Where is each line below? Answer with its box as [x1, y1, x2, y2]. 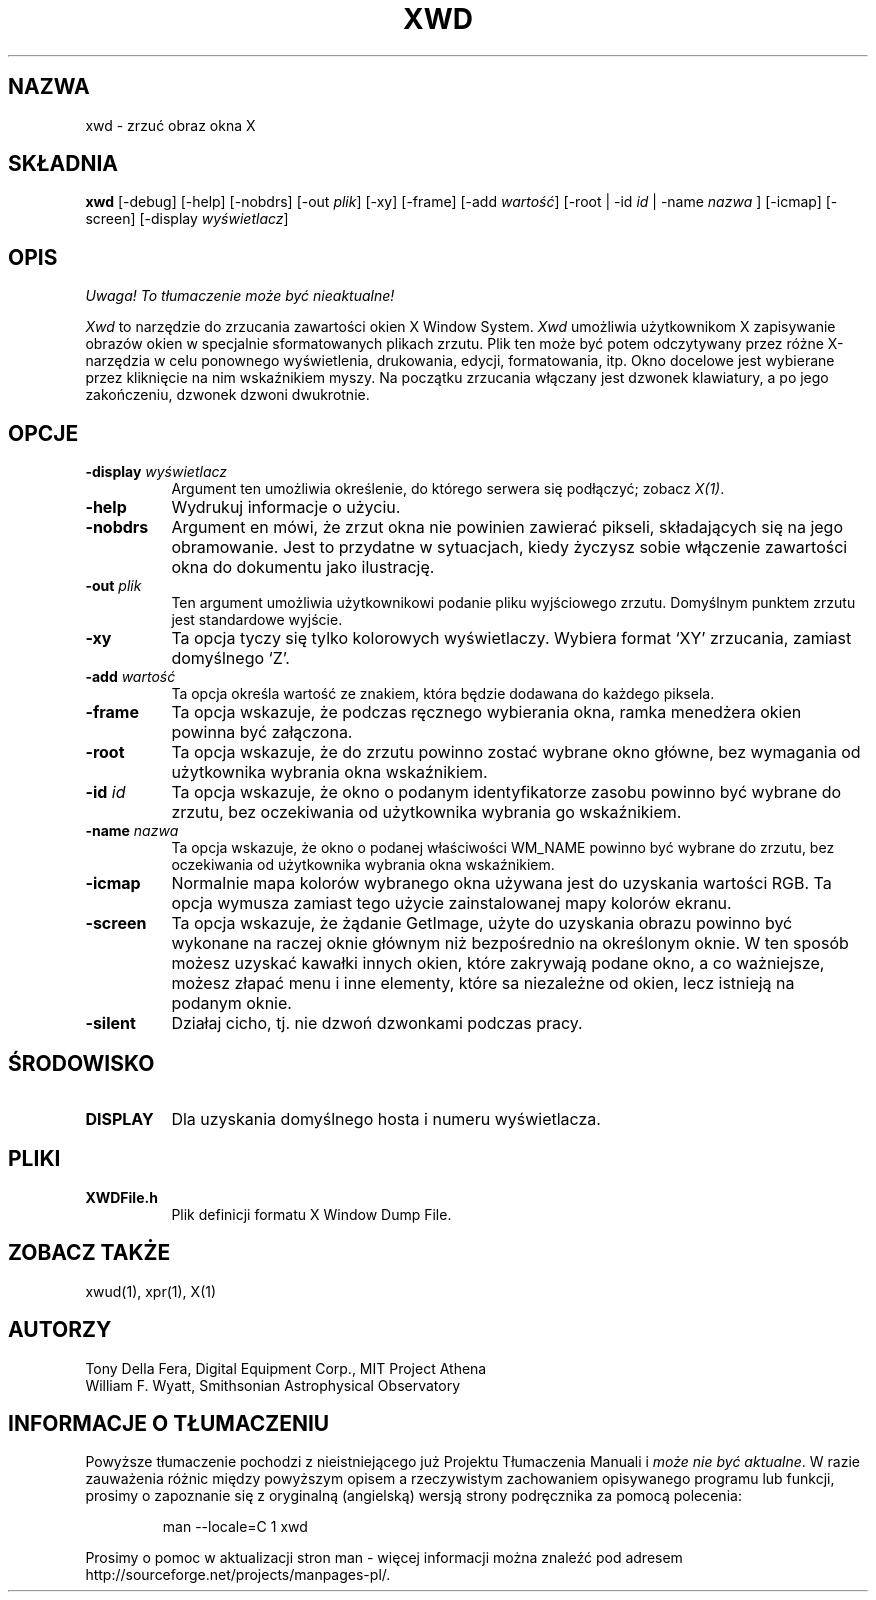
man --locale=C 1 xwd [162, 1518, 308, 1536]
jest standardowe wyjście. [171, 611, 343, 629]
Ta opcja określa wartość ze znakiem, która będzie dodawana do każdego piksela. [171, 685, 715, 703]
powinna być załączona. [171, 722, 353, 743]
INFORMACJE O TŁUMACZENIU [8, 1410, 330, 1436]
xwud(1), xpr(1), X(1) [85, 1282, 217, 1300]
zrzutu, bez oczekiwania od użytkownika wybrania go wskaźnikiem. [171, 802, 682, 823]
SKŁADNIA [8, 151, 118, 177]
